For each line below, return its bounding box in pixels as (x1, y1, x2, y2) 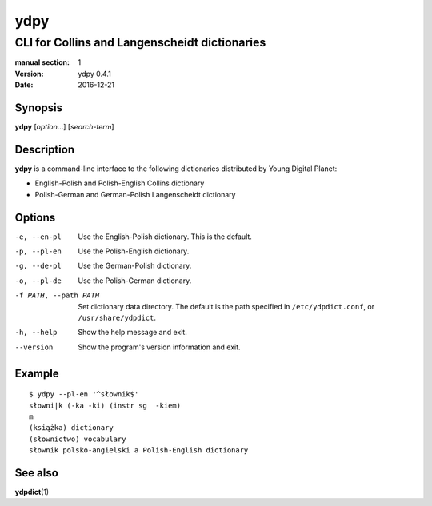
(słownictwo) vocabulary (29, 434, 126, 444)
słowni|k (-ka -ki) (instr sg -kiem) (29, 400, 182, 410)
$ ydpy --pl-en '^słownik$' (29, 390, 139, 399)
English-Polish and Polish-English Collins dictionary (34, 178, 205, 188)
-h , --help (14, 328, 58, 337)
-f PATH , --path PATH (14, 291, 100, 300)
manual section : (14, 58, 70, 67)
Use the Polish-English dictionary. (78, 246, 190, 256)
